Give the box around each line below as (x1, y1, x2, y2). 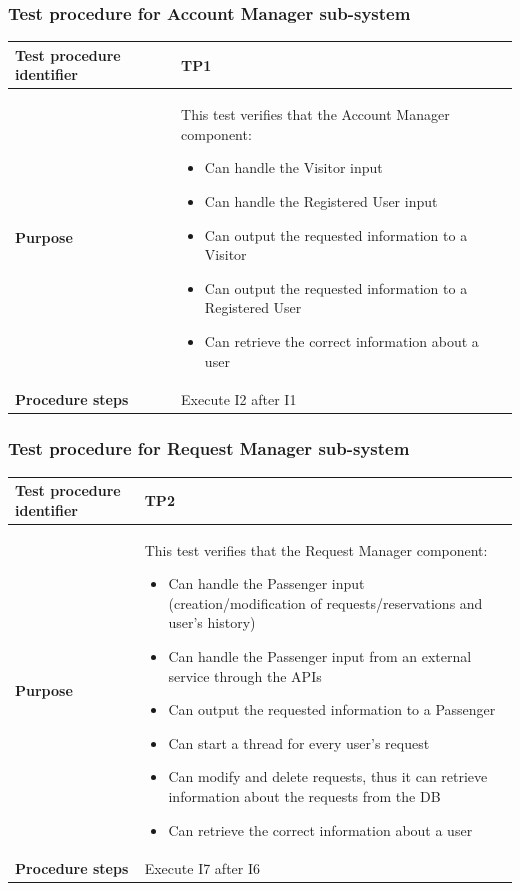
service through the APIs (168, 665, 322, 686)
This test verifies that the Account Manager (181, 104, 450, 125)
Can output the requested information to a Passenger (168, 699, 496, 720)
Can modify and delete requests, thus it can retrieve (168, 766, 488, 787)
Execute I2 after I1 (181, 389, 297, 410)
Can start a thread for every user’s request (168, 732, 430, 753)
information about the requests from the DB (168, 785, 441, 806)
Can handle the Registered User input (204, 190, 438, 211)
